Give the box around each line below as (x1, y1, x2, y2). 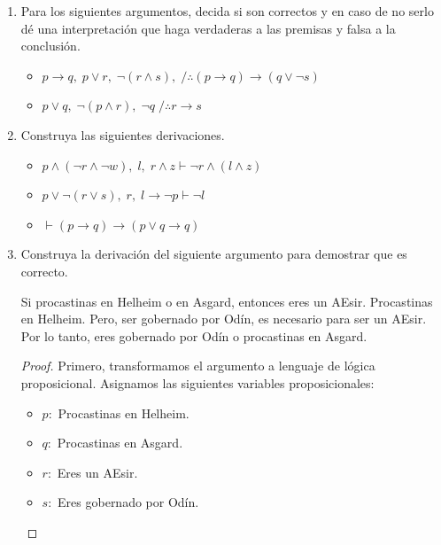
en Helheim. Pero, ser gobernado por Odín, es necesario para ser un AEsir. (20, 309, 427, 328)
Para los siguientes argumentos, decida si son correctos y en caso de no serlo (20, 2, 434, 19)
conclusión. (20, 36, 81, 55)
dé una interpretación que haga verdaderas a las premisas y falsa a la (20, 19, 396, 37)
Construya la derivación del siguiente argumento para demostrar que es (20, 245, 407, 263)
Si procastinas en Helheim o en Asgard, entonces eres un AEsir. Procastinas (20, 292, 433, 310)
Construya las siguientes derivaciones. (20, 125, 225, 144)
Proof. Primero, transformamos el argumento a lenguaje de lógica (20, 356, 375, 375)
